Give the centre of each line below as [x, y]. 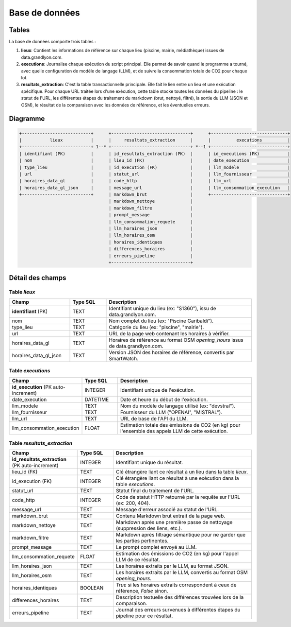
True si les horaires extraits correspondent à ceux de [176, 585]
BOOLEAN [92, 588]
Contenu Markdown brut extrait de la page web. [170, 516]
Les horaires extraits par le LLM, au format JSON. [172, 566]
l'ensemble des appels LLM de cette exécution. [174, 431]
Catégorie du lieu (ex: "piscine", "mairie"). [156, 327]
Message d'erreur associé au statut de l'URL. [167, 509]
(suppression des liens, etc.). [149, 528]
